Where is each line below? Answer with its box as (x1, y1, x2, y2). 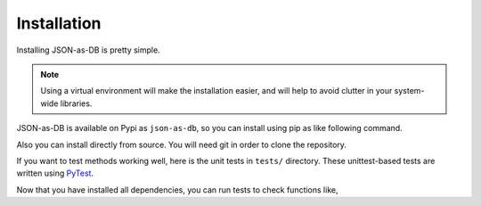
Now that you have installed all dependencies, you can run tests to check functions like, (16, 184, 338, 195)
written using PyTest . (16, 168, 94, 178)
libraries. (60, 98, 93, 109)
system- (394, 86, 425, 96)
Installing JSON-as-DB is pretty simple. (16, 45, 160, 55)
